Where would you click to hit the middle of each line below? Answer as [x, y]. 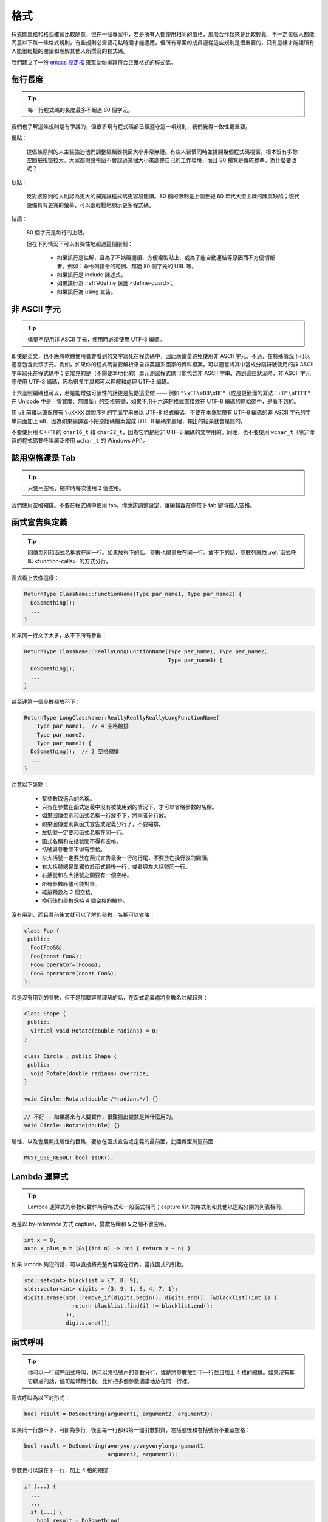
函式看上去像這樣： [35, 578]
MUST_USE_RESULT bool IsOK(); [69, 1157]
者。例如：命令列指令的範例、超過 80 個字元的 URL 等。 [127, 266]
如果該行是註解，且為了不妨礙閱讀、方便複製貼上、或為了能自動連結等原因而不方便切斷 [166, 258]
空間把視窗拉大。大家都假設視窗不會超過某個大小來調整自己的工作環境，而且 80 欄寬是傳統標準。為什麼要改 [162, 160]
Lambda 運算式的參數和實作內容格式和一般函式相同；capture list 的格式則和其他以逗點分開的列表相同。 [157, 1207]
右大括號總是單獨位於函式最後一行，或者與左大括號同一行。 [116, 866]
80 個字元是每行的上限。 [57, 233]
